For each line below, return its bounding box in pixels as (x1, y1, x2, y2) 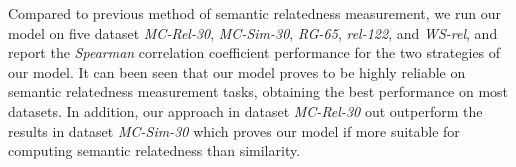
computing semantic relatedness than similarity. (8, 140, 301, 161)
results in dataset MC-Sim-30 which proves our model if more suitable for (8, 120, 460, 141)
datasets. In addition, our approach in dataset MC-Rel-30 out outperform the (8, 100, 483, 121)
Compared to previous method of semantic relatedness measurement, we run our (8, 3, 501, 23)
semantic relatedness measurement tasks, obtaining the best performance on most (8, 81, 509, 102)
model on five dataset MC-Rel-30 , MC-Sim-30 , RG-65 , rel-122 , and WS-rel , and (8, 22, 498, 43)
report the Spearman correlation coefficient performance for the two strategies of (8, 42, 501, 63)
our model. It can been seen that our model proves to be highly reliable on (8, 61, 466, 82)
